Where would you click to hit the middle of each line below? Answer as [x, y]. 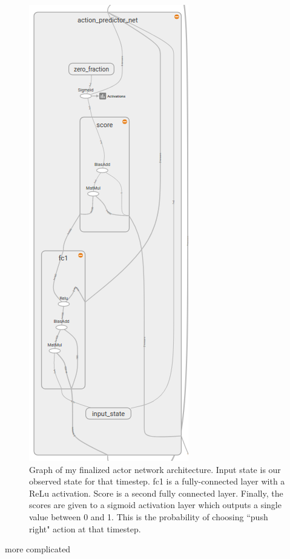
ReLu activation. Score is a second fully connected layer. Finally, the [156, 493]
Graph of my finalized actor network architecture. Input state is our [155, 469]
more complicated [38, 549]
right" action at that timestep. [85, 528]
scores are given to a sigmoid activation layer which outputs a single [155, 505]
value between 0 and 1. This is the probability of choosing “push [149, 516]
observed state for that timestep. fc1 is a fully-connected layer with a [157, 481]
